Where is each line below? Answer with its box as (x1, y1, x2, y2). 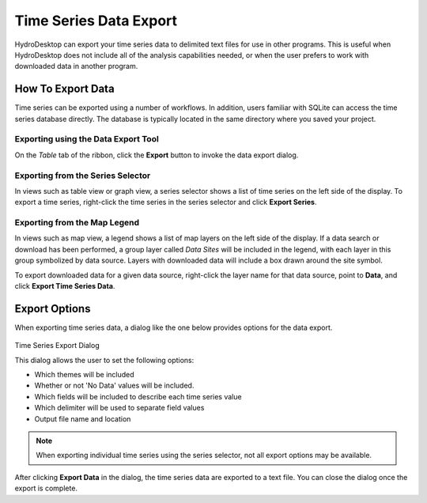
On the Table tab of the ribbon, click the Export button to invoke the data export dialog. (14, 150, 299, 160)
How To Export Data (14, 82, 115, 96)
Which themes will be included (34, 370, 134, 380)
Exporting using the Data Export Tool (14, 134, 160, 145)
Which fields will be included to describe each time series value (34, 391, 242, 401)
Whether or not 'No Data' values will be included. (34, 380, 195, 391)
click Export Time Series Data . (14, 282, 115, 290)
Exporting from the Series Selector (14, 170, 151, 181)
